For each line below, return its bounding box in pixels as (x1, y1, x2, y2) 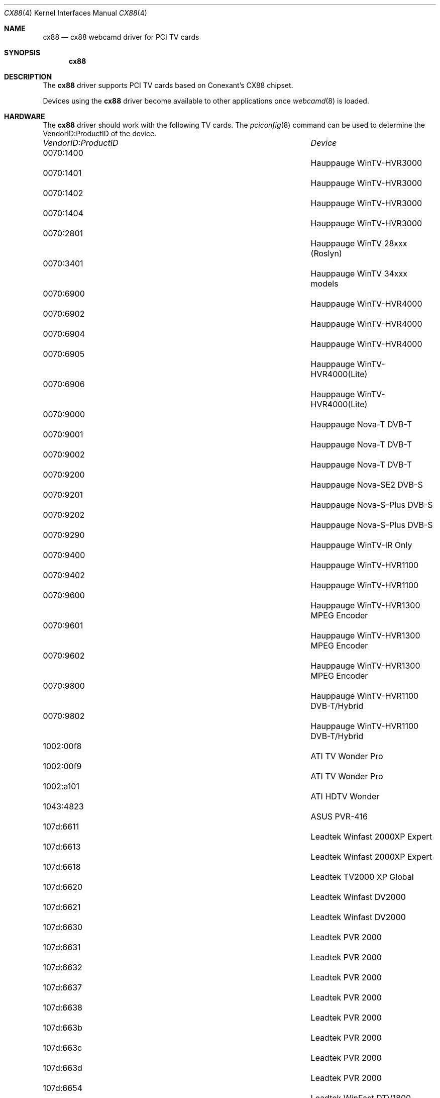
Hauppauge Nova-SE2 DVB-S (310, 480, 423, 490)
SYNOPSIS (4, 48, 41, 57)
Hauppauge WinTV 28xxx (310, 238, 407, 248)
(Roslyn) (310, 248, 342, 258)
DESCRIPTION (4, 72, 52, 81)
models (310, 279, 339, 289)
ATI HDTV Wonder (310, 791, 380, 801)
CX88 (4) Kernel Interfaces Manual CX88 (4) (4, 9, 147, 17)
